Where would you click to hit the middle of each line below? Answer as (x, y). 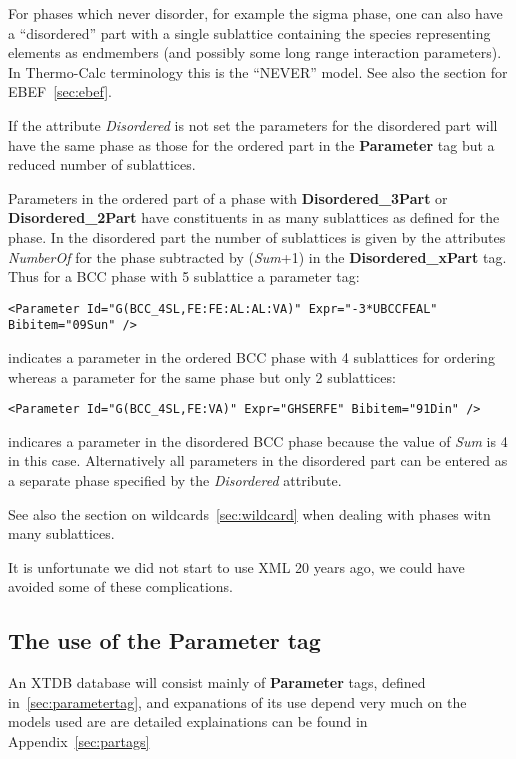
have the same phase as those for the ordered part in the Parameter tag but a (251, 144)
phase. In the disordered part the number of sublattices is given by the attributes (257, 236)
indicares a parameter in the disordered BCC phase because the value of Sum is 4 (258, 440)
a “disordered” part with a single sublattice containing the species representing (249, 32)
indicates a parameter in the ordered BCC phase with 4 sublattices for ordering (251, 357)
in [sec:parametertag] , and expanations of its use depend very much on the (237, 701)
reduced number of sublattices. (102, 164)
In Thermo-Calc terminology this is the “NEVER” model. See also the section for (258, 71)
